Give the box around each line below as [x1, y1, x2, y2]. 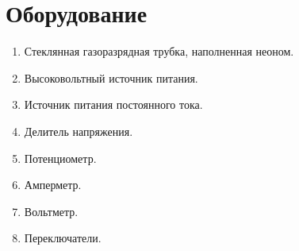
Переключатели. [24, 230, 102, 246]
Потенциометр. [24, 149, 97, 166]
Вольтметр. [24, 203, 79, 219]
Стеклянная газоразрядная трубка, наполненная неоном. [24, 43, 294, 60]
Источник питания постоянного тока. [24, 96, 203, 113]
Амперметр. [24, 176, 82, 193]
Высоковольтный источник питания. [24, 69, 198, 86]
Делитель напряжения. [24, 122, 133, 139]
